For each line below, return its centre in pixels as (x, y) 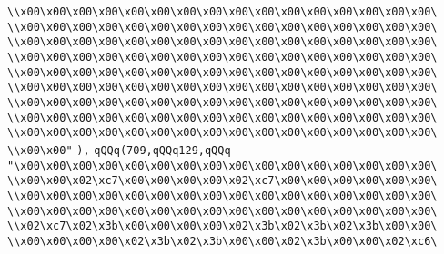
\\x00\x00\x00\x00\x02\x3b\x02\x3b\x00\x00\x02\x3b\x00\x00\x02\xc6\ (222, 241)
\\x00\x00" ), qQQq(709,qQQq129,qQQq (119, 150)
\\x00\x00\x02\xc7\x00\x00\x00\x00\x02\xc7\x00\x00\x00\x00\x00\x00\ (222, 181)
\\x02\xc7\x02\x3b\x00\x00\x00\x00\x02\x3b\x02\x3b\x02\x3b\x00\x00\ (222, 226)
